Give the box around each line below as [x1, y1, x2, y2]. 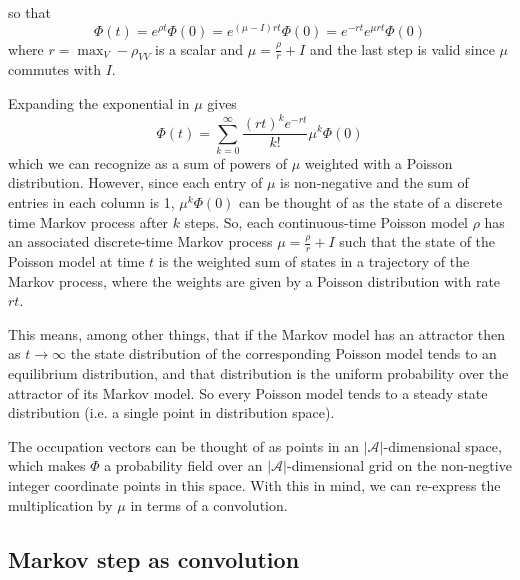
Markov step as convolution [8, 543, 300, 574]
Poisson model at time [8, 251, 145, 272]
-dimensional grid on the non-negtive [286, 455, 512, 476]
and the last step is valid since [309, 38, 495, 59]
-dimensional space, [383, 435, 502, 456]
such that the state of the [339, 231, 496, 252]
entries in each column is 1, [8, 192, 175, 213]
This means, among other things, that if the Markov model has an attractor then [8, 323, 506, 344]
